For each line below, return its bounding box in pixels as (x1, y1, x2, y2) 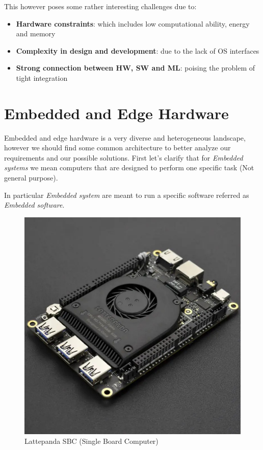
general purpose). (4, 172, 58, 183)
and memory (16, 28, 56, 39)
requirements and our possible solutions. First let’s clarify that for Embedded (4, 152, 243, 163)
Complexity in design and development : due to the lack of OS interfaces (16, 45, 259, 56)
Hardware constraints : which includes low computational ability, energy (16, 18, 250, 29)
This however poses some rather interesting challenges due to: (4, 1, 197, 11)
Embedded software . (4, 199, 65, 210)
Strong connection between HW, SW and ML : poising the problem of (16, 62, 255, 73)
